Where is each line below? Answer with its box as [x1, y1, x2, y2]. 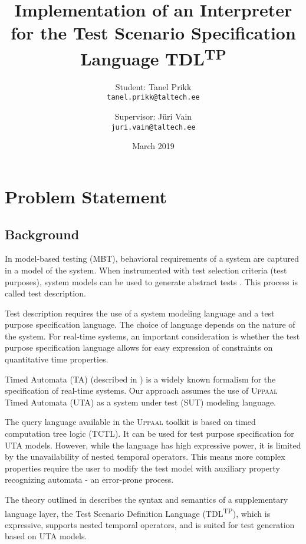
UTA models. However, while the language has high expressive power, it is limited [5, 439, 301, 451]
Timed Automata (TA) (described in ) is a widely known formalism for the [5, 372, 276, 385]
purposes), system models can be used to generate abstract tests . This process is [5, 275, 298, 288]
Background [5, 225, 80, 243]
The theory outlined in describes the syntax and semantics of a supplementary [5, 493, 288, 505]
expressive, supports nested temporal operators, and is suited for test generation [5, 518, 295, 530]
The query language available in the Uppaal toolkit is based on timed [5, 416, 256, 428]
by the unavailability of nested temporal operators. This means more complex [5, 450, 285, 463]
